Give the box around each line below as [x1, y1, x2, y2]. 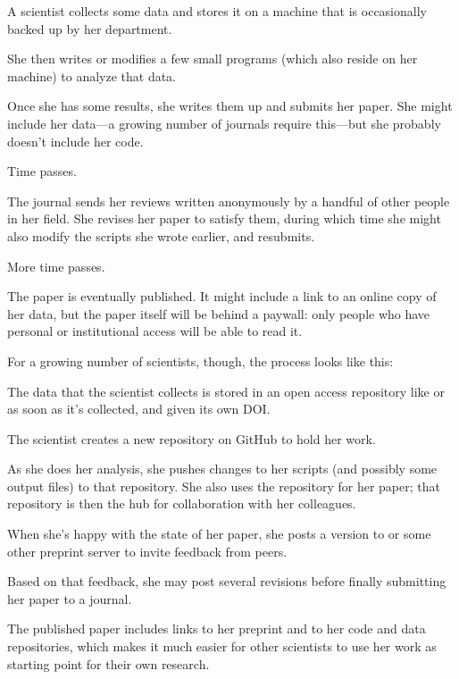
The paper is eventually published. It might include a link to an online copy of [7, 287, 437, 306]
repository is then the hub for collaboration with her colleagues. [7, 494, 356, 513]
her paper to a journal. [7, 589, 132, 608]
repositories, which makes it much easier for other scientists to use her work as [7, 637, 437, 656]
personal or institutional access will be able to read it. [7, 322, 303, 340]
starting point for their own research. [7, 654, 210, 673]
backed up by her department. [7, 19, 172, 38]
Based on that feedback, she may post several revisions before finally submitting [7, 572, 446, 591]
